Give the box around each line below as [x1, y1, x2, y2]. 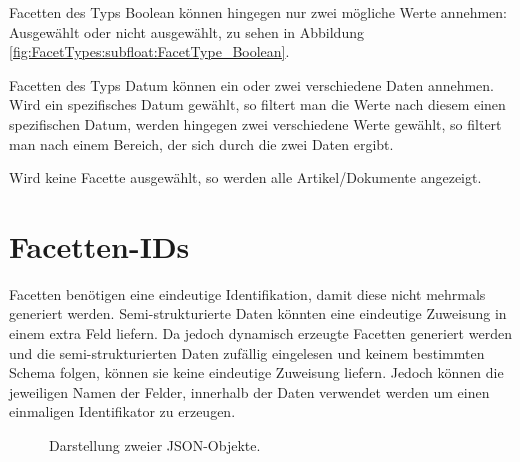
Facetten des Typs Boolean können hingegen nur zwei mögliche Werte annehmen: [9, 2, 507, 22]
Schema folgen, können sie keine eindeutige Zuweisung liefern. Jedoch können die [9, 362, 504, 383]
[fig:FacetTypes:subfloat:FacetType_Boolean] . [9, 41, 290, 62]
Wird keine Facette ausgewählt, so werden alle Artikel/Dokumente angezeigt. [9, 167, 482, 188]
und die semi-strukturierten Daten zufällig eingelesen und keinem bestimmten [9, 342, 485, 363]
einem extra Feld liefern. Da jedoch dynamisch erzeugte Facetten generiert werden [9, 323, 512, 344]
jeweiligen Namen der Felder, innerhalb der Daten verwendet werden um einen [9, 381, 490, 402]
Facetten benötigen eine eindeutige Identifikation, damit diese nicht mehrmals [9, 283, 486, 304]
